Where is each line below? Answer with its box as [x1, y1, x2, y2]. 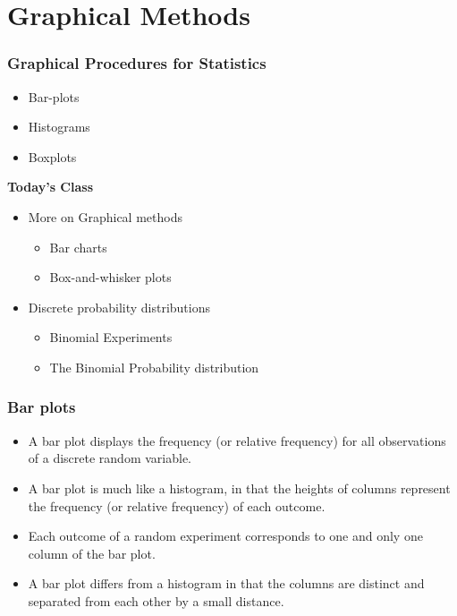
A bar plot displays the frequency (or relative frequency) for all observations [28, 431, 446, 449]
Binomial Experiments [49, 328, 173, 346]
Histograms [28, 117, 90, 136]
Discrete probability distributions [28, 297, 210, 316]
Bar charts [49, 237, 107, 256]
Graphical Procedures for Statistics [7, 52, 267, 74]
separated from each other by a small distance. [28, 591, 284, 610]
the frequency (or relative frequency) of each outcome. [28, 496, 326, 515]
